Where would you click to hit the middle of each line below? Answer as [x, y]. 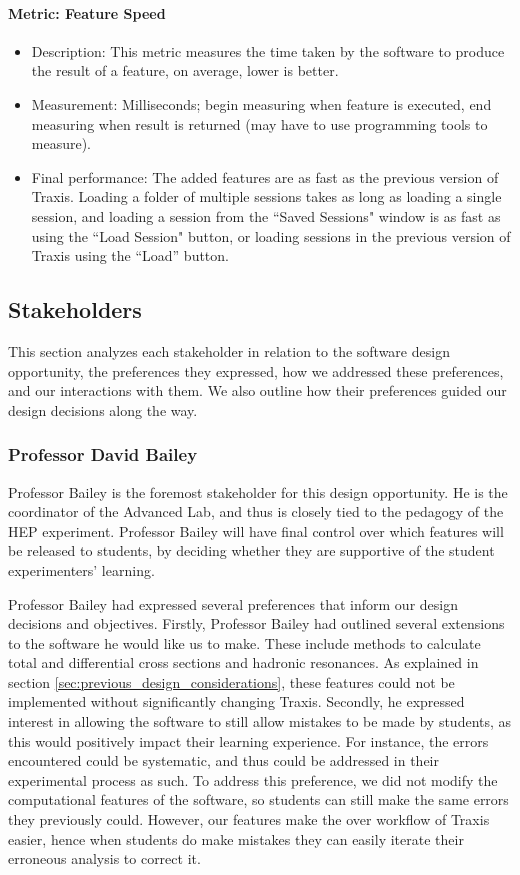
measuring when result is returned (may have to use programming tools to [259, 123]
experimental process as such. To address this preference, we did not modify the [253, 779]
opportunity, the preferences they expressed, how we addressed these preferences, [256, 370]
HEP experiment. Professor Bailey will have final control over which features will [256, 530]
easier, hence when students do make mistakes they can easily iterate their [236, 838]
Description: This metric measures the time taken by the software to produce [268, 50]
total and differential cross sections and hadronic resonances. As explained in [243, 662]
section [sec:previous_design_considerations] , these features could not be [231, 681]
